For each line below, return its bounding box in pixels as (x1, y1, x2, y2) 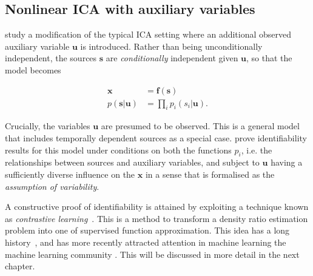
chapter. (5, 260, 35, 272)
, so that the (246, 52, 292, 64)
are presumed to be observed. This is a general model (101, 119, 300, 132)
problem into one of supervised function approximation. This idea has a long (5, 224, 290, 237)
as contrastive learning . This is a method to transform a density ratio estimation (5, 212, 308, 224)
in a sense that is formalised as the (145, 168, 275, 181)
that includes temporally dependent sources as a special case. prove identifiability (5, 132, 307, 144)
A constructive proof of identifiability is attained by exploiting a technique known (5, 200, 309, 213)
